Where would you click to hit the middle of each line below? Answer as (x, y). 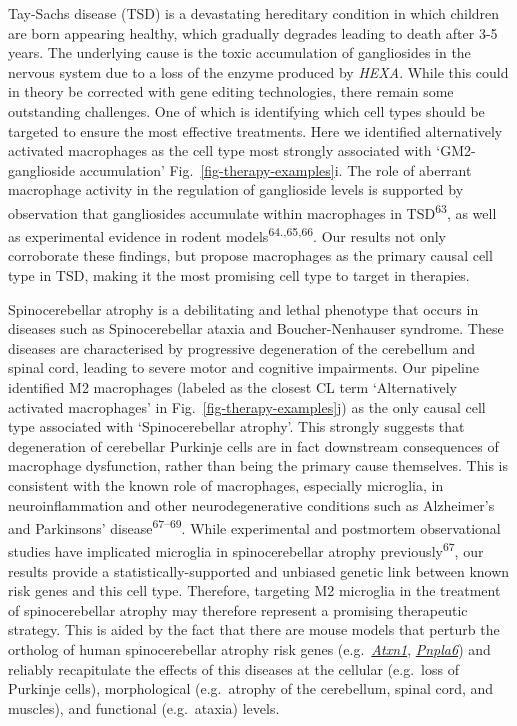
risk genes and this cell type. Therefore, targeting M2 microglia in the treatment (254, 590)
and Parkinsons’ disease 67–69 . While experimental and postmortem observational (254, 526)
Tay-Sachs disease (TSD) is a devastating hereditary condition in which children (254, 13)
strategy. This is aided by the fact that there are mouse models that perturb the (254, 629)
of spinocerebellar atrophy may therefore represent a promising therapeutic (238, 609)
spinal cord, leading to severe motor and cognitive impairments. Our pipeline (244, 367)
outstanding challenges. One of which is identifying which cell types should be (246, 110)
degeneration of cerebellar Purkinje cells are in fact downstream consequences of (253, 445)
